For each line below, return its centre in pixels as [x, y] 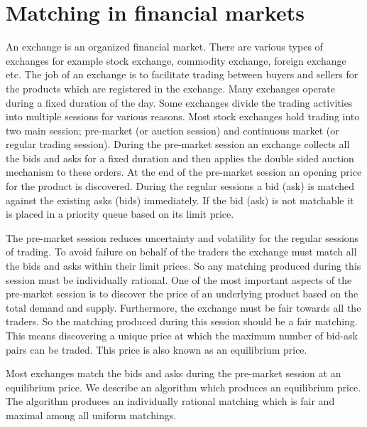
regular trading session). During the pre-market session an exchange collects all [178, 144]
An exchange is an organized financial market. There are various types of [164, 47]
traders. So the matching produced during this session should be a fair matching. [182, 321]
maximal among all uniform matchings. [91, 415]
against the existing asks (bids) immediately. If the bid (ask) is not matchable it [180, 200]
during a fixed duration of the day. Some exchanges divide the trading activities [179, 102]
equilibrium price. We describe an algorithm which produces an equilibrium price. [183, 387]
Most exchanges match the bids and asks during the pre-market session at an [174, 373]
